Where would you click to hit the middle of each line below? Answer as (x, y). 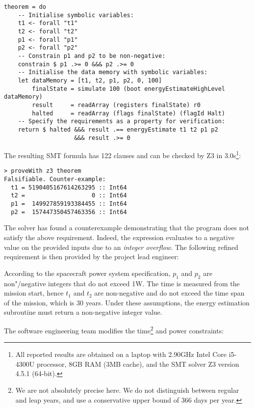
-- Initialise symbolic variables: (76, 15)
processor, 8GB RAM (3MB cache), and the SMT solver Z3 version (138, 364)
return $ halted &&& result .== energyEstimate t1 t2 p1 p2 (118, 129)
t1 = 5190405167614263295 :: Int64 (69, 187)
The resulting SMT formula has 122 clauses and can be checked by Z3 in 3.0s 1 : (123, 154)
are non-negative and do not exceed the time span (169, 293)
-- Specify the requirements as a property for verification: (122, 122)
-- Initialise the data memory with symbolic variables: (113, 72)
